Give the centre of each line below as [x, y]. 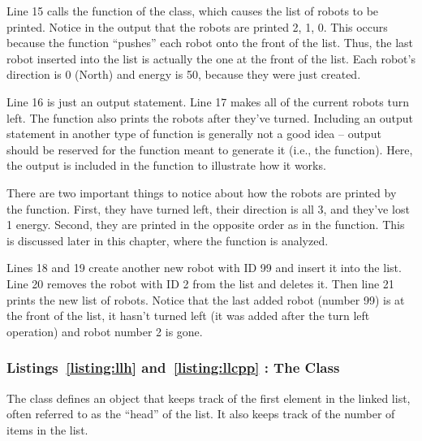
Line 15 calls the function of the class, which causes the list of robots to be [193, 11]
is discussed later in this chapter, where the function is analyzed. [168, 240]
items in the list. [47, 429]
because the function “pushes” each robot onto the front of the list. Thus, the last [210, 43]
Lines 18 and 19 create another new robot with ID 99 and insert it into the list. [204, 268]
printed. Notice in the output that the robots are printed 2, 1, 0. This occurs [197, 26]
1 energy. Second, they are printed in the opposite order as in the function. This [206, 225]
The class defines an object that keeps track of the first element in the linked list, [209, 398]
